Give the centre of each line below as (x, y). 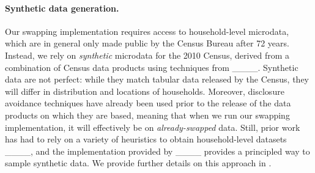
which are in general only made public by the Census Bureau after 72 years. (147, 43)
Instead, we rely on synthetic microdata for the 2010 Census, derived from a (147, 55)
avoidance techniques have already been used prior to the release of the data (148, 103)
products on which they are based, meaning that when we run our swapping (147, 115)
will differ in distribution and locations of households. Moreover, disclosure (145, 91)
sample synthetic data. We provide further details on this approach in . (138, 163)
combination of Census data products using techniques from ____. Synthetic (152, 67)
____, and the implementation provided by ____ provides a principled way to (157, 151)
